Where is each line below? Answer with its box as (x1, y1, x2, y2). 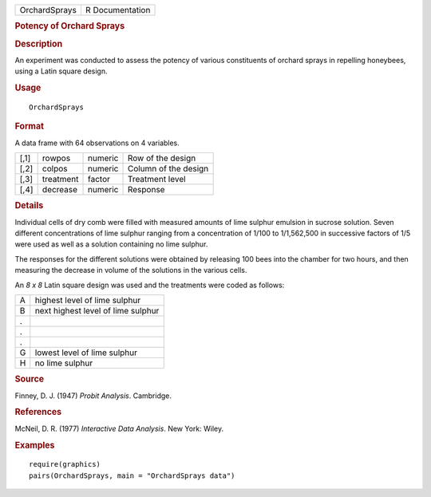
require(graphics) (29, 460, 101, 469)
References (14, 407, 62, 418)
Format (14, 120, 44, 132)
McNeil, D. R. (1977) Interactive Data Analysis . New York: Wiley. (14, 424, 223, 433)
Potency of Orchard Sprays (14, 21, 125, 32)
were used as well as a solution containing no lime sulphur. (14, 239, 208, 249)
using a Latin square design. (14, 66, 108, 76)
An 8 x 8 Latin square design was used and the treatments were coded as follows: (14, 280, 285, 290)
